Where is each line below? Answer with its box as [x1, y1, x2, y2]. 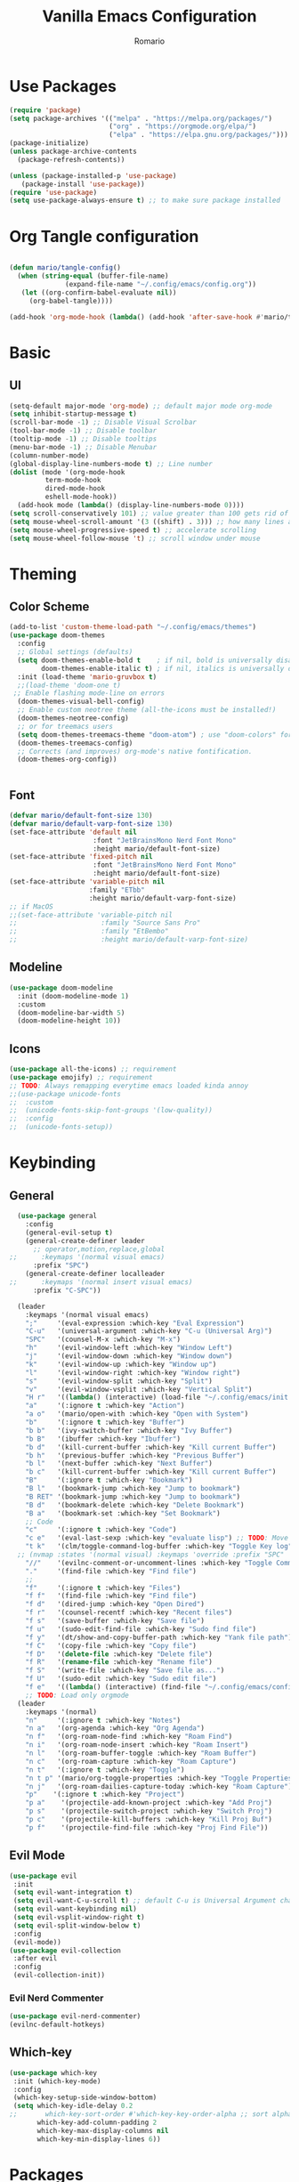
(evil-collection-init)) [12, 1971, 105, 1980]
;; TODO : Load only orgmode [25, 1691, 129, 1700]
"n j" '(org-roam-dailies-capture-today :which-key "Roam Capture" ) [25, 1782, 293, 1790]
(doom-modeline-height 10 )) [17, 1016, 122, 1025]
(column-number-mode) [9, 451, 90, 460]
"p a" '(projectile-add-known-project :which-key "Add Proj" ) [25, 1798, 273, 1807]
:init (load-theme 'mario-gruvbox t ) [17, 672, 158, 682]
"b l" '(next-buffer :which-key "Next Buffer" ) [25, 1459, 214, 1468]
